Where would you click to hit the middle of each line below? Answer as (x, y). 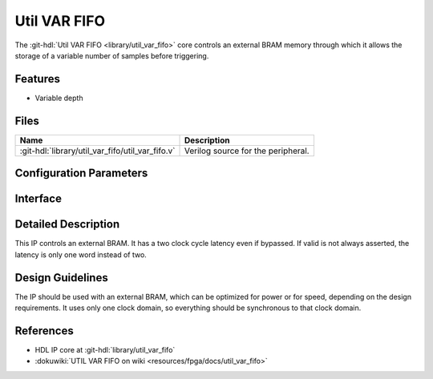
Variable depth (59, 98)
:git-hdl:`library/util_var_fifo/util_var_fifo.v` (97, 151)
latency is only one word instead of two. (81, 254)
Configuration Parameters (81, 173)
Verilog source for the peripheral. (247, 151)
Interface (38, 199)
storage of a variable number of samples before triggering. (112, 55)
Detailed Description (67, 224)
